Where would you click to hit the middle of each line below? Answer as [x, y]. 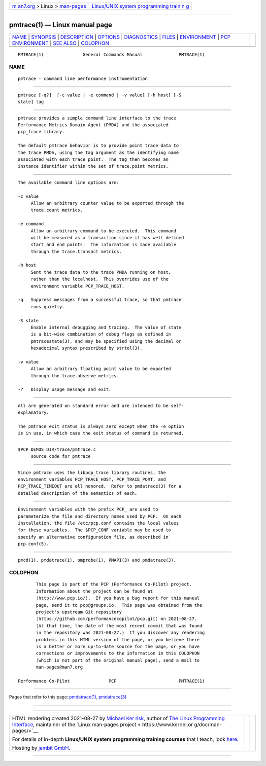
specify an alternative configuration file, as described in [93, 537]
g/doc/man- [208, 724]
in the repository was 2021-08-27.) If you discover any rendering [120, 633]
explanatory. [33, 413]
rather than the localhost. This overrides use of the [100, 279]
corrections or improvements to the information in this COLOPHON [118, 653]
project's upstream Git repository [79, 612]
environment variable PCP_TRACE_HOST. [78, 286]
